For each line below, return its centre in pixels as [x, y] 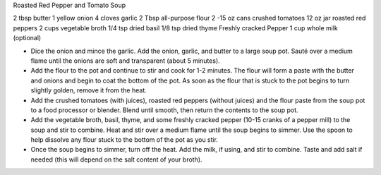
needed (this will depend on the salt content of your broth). [116, 159]
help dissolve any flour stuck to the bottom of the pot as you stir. [125, 140]
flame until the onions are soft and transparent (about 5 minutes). [125, 61]
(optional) [27, 38]
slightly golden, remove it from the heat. [89, 90]
